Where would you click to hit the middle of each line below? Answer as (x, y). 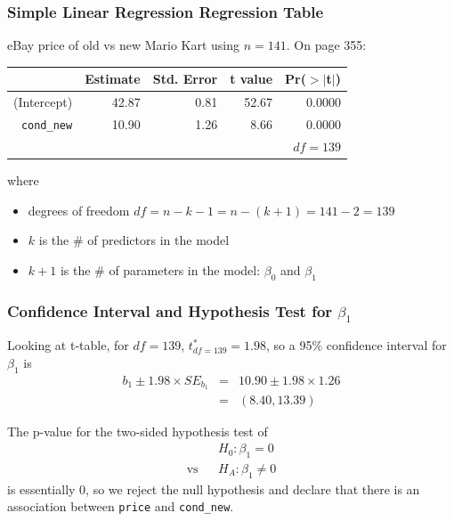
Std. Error (185, 79)
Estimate (113, 79)
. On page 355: (326, 45)
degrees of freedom (79, 210)
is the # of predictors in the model (134, 240)
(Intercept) (43, 102)
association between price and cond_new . (121, 506)
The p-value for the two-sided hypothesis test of (138, 431)
